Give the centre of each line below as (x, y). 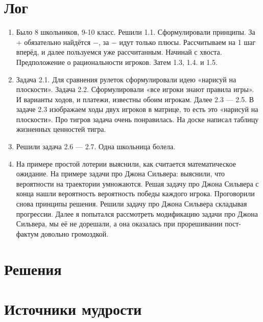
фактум (27, 233)
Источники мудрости (73, 308)
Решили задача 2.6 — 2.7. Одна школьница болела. (96, 146)
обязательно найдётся (57, 42)
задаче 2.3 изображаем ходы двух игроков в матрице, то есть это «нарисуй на (137, 109)
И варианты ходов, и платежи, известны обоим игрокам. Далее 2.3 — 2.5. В (135, 99)
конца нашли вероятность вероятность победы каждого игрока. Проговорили (135, 193)
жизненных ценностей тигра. (61, 129)
